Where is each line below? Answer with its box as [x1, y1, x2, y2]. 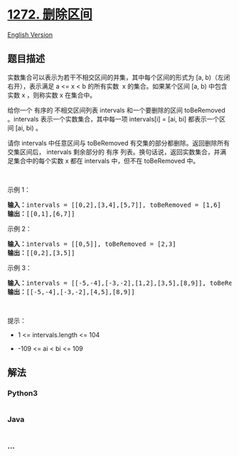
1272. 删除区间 [7, 6, 92, 23]
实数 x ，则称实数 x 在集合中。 [7, 90, 97, 99]
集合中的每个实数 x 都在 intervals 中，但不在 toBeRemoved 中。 [13, 156, 200, 165]
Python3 [7, 389, 38, 398]
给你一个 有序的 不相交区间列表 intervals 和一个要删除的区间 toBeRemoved [7, 106, 225, 114]
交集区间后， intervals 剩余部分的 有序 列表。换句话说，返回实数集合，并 [7, 147, 221, 156]
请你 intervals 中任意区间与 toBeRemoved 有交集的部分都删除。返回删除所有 [7, 139, 230, 147]
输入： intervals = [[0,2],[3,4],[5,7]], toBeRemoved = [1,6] [7, 200, 222, 209]
